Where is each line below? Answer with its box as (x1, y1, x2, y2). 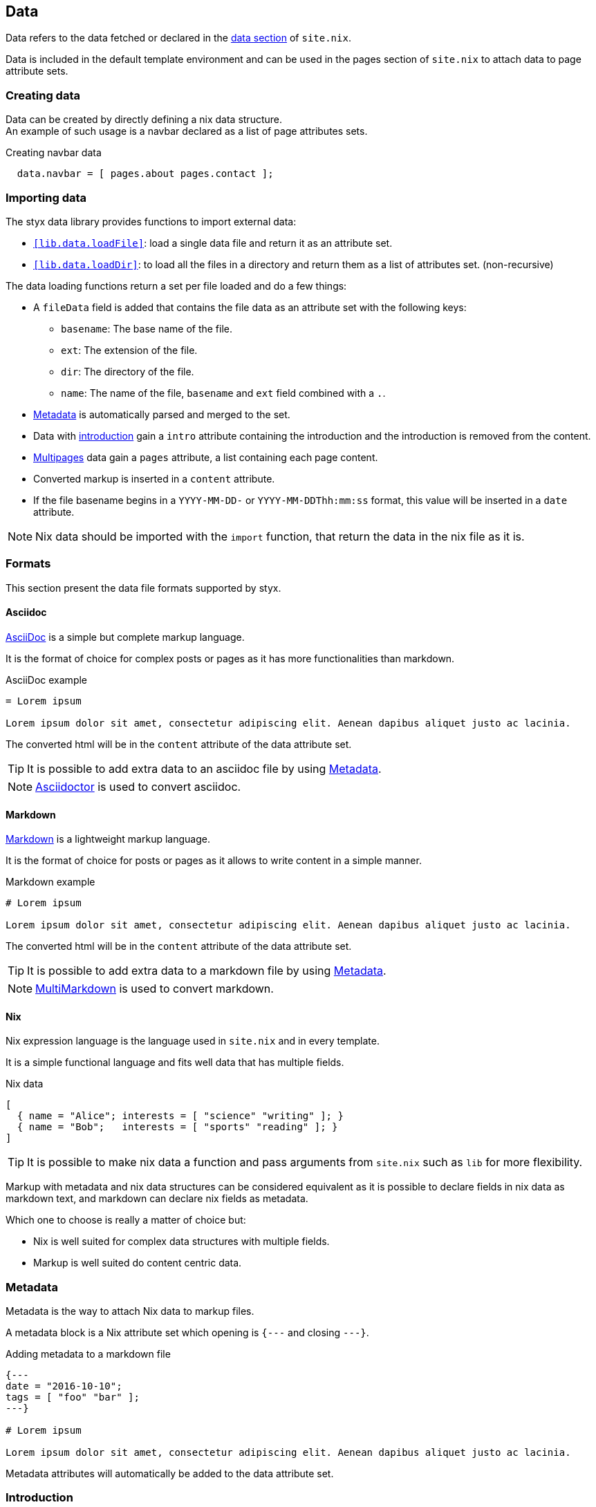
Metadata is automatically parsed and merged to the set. (33, 408, 290, 420)
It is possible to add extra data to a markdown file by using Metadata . (27, 964, 387, 978)
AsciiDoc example (6, 673, 88, 686)
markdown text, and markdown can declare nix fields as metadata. (6, 1192, 308, 1205)
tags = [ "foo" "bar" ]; (6, 1392, 140, 1403)
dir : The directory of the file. (61, 365, 194, 377)
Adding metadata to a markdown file (6, 1348, 171, 1360)
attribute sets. (6, 65, 68, 77)
